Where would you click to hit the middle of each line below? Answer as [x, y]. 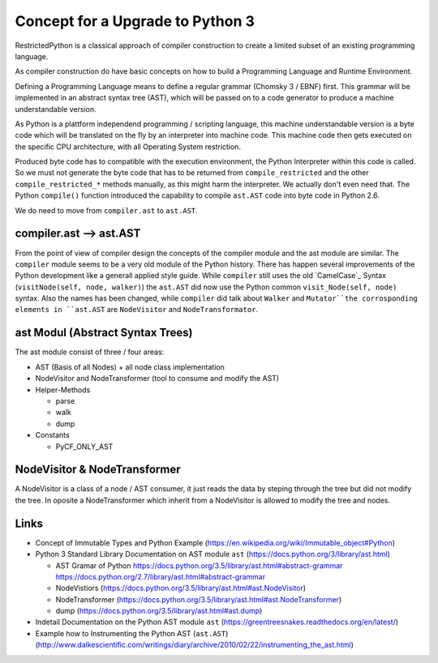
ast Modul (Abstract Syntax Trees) [104, 333]
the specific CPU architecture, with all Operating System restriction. [128, 147]
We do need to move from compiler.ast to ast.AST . [106, 210]
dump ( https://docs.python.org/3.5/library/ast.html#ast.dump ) [159, 611]
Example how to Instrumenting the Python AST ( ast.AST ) [132, 633]
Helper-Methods [63, 390]
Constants [52, 435]
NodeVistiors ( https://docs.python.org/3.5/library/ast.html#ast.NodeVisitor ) [181, 588]
